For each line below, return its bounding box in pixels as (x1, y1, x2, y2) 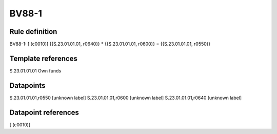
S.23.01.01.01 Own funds (9, 67, 62, 74)
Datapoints (9, 81, 46, 90)
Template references (9, 54, 78, 63)
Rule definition (9, 27, 57, 36)
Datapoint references (9, 108, 80, 117)
